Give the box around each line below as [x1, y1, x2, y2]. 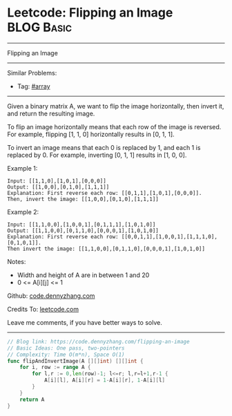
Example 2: [7, 207, 39, 216]
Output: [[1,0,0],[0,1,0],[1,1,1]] [7, 183, 110, 191]
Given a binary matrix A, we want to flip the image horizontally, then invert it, [7, 102, 224, 110]
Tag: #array [17, 82, 50, 91]
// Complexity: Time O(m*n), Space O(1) [7, 351, 126, 358]
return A [19, 396, 45, 403]
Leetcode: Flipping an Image [7, 5, 173, 21]
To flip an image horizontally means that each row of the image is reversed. [7, 122, 222, 131]
